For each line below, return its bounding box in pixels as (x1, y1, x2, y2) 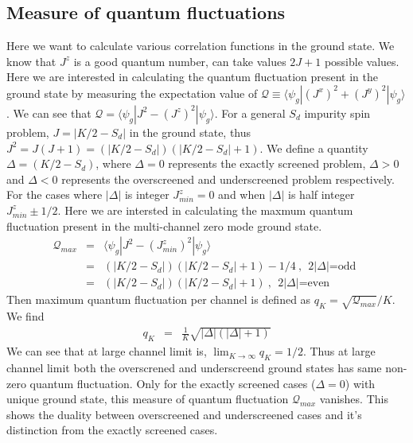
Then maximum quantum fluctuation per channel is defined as (6, 291, 311, 308)
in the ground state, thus (129, 123, 251, 140)
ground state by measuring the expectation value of (6, 84, 258, 101)
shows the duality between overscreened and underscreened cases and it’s (6, 406, 362, 422)
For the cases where (6, 186, 103, 203)
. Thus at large (302, 343, 376, 359)
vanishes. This (319, 391, 388, 407)
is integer (124, 186, 169, 203)
